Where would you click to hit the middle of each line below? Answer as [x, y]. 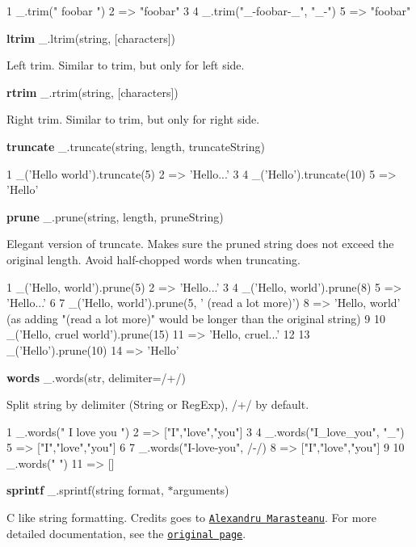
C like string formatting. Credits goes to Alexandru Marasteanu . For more [192, 518]
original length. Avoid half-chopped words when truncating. [153, 259]
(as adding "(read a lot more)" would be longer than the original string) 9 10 [196, 318]
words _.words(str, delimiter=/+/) [96, 377]
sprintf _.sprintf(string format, [85, 490]
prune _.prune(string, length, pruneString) [115, 216]
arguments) [201, 490]
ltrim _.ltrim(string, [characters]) [91, 38]
